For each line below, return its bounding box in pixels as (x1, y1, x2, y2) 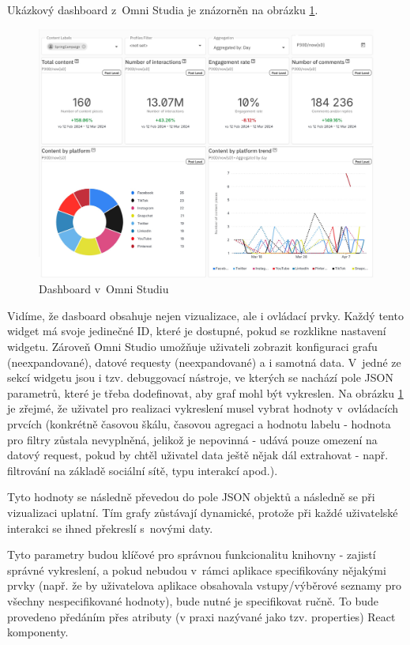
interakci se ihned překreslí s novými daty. (7, 519, 213, 536)
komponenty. (7, 624, 69, 640)
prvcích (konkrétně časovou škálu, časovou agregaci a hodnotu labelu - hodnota (7, 416, 391, 432)
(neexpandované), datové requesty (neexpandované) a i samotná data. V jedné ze (7, 353, 401, 370)
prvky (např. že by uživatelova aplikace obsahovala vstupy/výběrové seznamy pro (7, 577, 401, 594)
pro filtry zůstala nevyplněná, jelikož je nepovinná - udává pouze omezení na (7, 431, 378, 447)
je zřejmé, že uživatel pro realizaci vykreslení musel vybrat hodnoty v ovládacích (7, 400, 398, 417)
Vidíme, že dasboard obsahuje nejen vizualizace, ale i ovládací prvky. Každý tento (7, 307, 404, 323)
